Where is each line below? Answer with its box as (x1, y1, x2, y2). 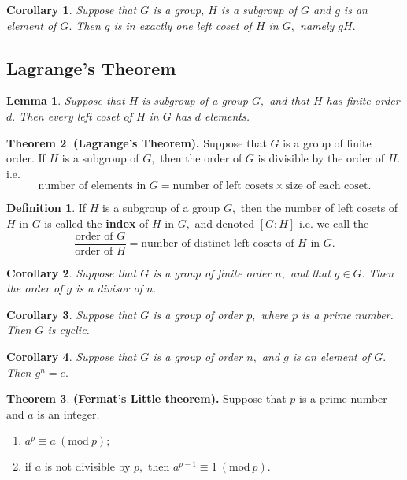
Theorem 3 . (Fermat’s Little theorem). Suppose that (6, 390, 287, 407)
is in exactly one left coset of (113, 17, 252, 33)
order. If (6, 150, 46, 166)
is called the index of (44, 214, 149, 231)
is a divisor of (76, 280, 142, 296)
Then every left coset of (19, 107, 132, 124)
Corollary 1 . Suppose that (6, 2, 137, 17)
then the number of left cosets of (240, 199, 398, 216)
